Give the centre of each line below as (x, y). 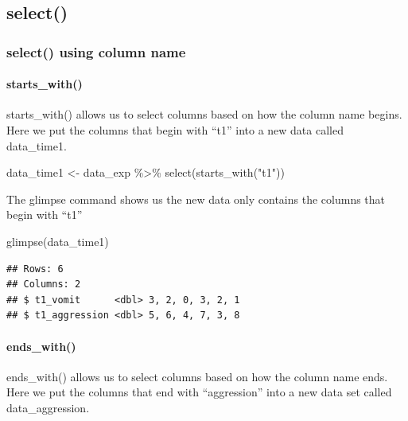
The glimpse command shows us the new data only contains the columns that (196, 199)
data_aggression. (48, 407)
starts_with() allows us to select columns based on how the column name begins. (204, 114)
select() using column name (96, 51)
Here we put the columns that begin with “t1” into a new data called (175, 130)
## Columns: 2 (44, 285)
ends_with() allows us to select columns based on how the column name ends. (197, 376)
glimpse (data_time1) (58, 241)
